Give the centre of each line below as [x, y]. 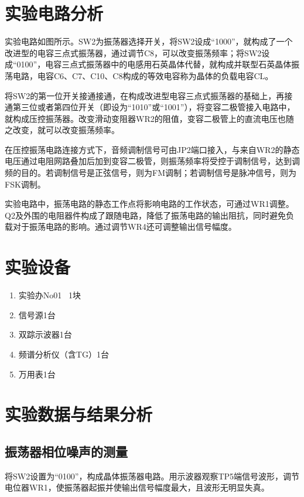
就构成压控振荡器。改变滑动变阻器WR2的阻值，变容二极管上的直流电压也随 [149, 118]
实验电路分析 [54, 13]
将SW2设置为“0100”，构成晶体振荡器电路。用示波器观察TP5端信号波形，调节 [152, 476]
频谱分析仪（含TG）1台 [64, 354]
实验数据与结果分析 [79, 414]
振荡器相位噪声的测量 [66, 451]
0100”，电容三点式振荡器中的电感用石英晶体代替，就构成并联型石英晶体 [154, 64]
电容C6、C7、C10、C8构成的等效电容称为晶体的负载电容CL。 [155, 75]
